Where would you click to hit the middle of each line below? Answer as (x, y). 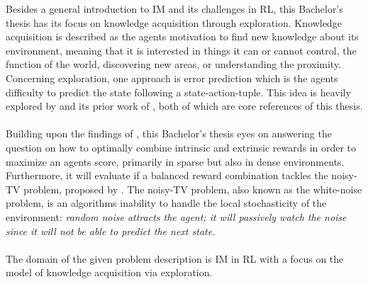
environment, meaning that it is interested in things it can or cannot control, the (181, 50)
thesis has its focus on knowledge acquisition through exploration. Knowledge (174, 22)
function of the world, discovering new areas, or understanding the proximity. (174, 64)
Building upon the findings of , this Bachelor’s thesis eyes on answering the (169, 134)
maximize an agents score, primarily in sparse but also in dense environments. (175, 161)
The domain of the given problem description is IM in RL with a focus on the (175, 258)
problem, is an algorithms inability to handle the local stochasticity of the (166, 203)
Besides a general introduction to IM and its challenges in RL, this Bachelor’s (174, 8)
